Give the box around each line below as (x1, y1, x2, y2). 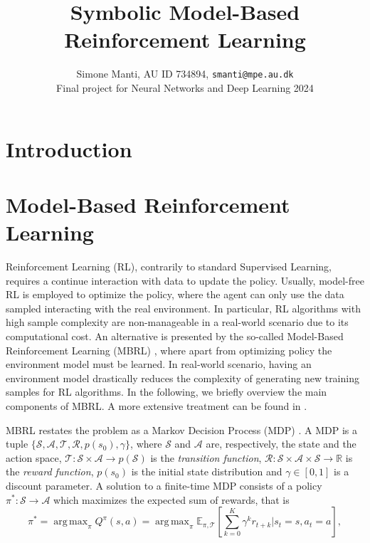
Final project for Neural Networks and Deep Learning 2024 (56, 80, 314, 95)
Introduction (6, 134, 132, 163)
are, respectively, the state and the (206, 436, 356, 451)
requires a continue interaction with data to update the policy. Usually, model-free (6, 273, 364, 288)
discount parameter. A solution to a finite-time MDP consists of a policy (6, 478, 322, 492)
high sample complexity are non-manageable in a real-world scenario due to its (6, 315, 349, 330)
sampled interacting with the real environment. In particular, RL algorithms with (6, 300, 361, 315)
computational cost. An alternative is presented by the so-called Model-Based (6, 329, 344, 344)
